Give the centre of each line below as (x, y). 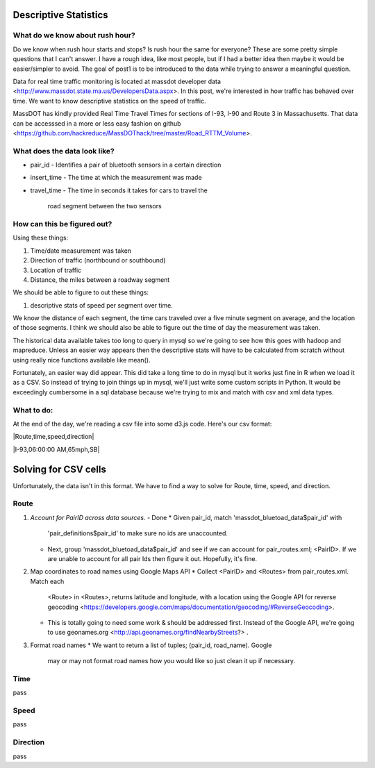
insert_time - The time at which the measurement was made (116, 178)
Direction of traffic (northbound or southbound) (98, 260)
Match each (47, 581)
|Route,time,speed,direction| (53, 437)
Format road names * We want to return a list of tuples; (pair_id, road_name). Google (151, 645)
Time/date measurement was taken (81, 251)
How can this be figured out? (62, 224)
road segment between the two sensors (105, 206)
